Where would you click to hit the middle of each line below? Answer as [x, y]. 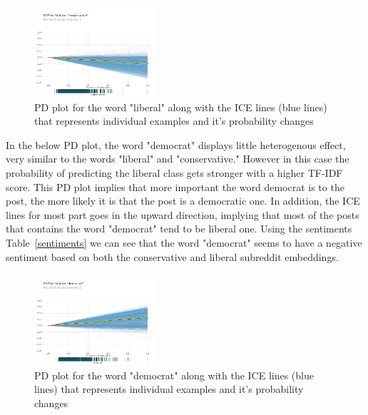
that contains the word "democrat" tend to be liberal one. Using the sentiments [179, 229]
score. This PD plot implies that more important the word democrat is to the [175, 186]
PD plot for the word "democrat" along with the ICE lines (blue [174, 375]
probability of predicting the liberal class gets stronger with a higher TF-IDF [174, 173]
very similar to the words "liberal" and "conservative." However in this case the [178, 159]
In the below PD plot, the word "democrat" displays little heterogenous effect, [176, 144]
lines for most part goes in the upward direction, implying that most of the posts [183, 214]
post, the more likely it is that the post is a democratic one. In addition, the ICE [183, 201]
